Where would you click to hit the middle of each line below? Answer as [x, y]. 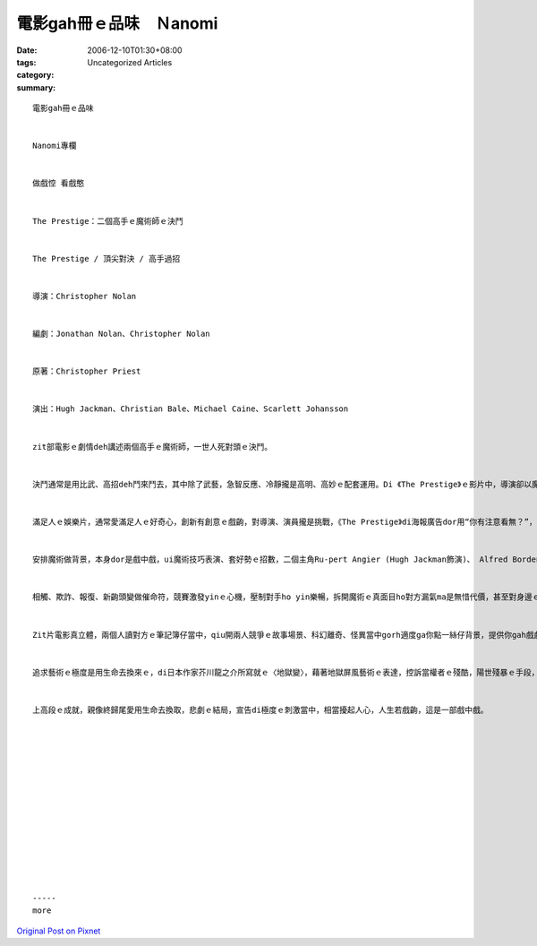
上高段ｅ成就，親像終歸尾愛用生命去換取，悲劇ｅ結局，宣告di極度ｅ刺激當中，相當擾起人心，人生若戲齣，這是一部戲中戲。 [260, 709]
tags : [26, 62]
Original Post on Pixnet [59, 931]
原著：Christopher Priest [87, 371]
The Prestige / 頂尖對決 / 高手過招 [107, 258]
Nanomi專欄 [55, 146]
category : [35, 75]
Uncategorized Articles [130, 62]
